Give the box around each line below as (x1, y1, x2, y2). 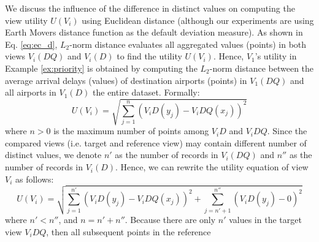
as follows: (15, 172, 54, 185)
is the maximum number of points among (53, 124, 209, 137)
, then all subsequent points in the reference (46, 225, 211, 238)
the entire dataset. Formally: (93, 86, 200, 99)
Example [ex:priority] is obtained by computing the (5, 61, 198, 74)
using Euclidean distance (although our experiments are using (82, 13, 314, 26)
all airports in (5, 86, 56, 99)
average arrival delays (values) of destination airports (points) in (5, 74, 247, 86)
